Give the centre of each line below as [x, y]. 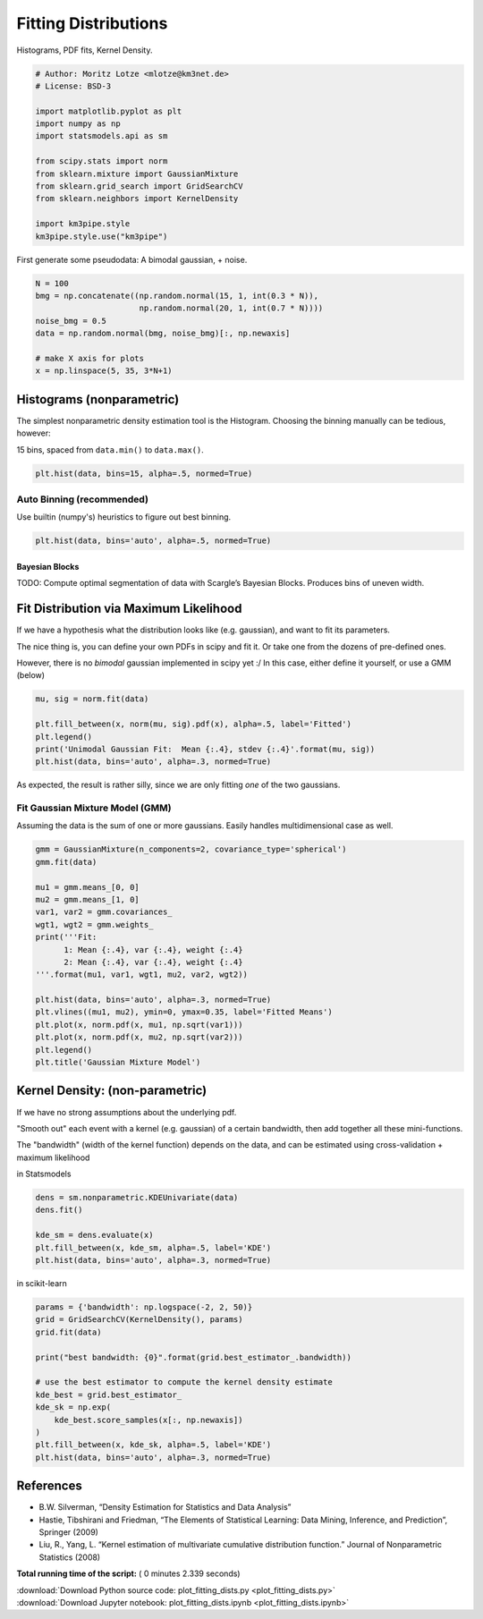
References [49, 1486]
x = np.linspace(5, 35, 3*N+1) [104, 371]
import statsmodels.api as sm [102, 136]
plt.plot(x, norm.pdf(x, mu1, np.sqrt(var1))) [139, 1025]
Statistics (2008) [70, 1557]
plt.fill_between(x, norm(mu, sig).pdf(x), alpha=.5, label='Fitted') [194, 724]
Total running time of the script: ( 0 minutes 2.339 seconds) [128, 1573]
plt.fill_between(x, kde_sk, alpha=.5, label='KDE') [153, 1445]
